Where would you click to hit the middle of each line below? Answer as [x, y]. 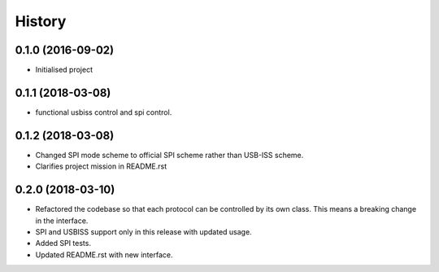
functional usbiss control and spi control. [104, 112]
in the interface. [62, 221]
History [41, 21]
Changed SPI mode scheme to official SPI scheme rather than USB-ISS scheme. [170, 155]
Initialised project [64, 70]
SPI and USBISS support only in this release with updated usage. [143, 231]
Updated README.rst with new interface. [104, 254]
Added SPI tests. [63, 243]
